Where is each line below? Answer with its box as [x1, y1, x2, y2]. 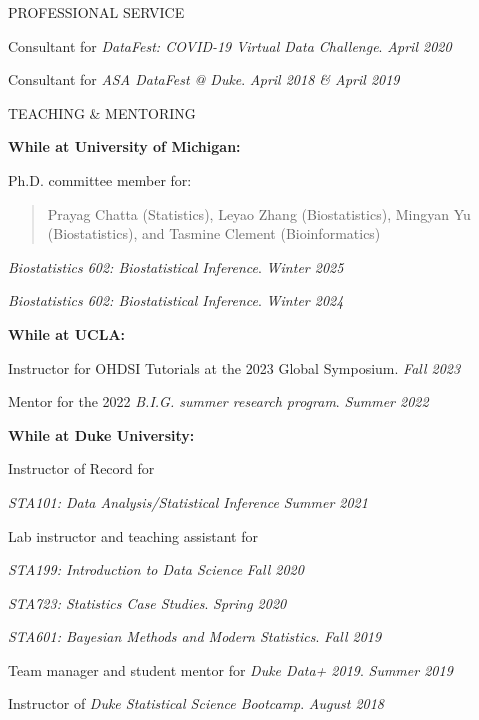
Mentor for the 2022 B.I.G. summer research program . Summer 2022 [8, 391, 429, 412]
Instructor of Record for [8, 458, 155, 479]
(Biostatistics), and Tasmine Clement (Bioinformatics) [47, 223, 381, 244]
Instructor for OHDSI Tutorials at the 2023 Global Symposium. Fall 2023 [8, 357, 461, 378]
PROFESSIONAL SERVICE [8, 2, 185, 22]
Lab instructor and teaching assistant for [8, 525, 258, 546]
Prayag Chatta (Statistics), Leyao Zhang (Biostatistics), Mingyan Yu [47, 203, 471, 224]
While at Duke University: [8, 424, 195, 445]
